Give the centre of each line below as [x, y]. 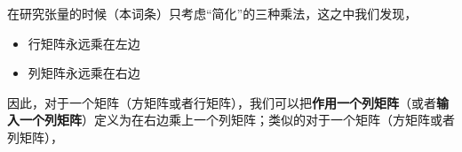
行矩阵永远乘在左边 [84, 43]
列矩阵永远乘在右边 [84, 73]
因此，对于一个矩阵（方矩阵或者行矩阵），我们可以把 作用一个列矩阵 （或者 [222, 102]
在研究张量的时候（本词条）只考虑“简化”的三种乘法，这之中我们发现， [212, 13]
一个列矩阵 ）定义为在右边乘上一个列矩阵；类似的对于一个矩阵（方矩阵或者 [237, 120]
